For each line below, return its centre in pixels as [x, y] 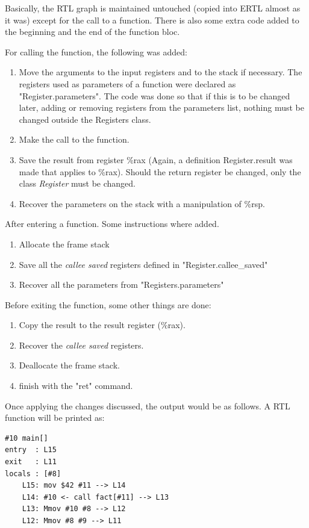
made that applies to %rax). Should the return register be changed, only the [160, 171]
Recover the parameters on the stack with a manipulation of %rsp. [142, 203]
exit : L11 [31, 462]
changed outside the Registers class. [85, 119]
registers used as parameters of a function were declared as [127, 83]
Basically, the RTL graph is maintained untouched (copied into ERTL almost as [153, 8]
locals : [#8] [33, 474]
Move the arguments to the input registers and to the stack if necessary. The [161, 72]
